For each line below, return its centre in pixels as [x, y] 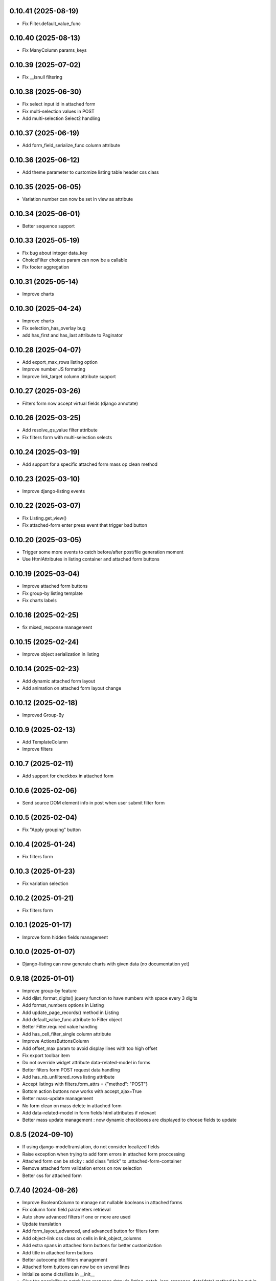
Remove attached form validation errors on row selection [82, 1168]
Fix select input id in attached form [59, 104]
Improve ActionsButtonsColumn [56, 1041]
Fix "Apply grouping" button [52, 830]
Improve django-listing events [54, 491]
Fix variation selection [45, 883]
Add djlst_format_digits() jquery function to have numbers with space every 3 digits [110, 998]
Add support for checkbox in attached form [68, 776]
